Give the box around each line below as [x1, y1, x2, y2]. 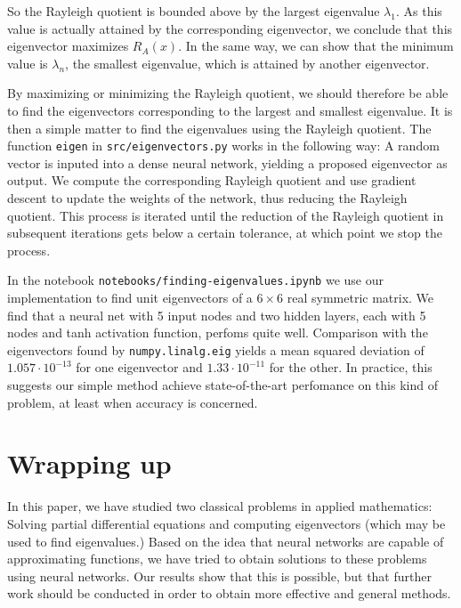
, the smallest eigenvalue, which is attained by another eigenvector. [65, 53, 430, 72]
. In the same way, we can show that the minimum [178, 36, 454, 55]
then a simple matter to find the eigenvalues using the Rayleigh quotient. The [7, 118, 432, 137]
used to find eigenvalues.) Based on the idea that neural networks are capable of [7, 531, 444, 550]
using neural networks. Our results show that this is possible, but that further [7, 566, 432, 585]
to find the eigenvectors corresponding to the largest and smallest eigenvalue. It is [7, 101, 453, 119]
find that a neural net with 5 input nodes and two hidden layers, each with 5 [7, 305, 426, 324]
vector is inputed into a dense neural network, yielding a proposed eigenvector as [7, 153, 448, 172]
